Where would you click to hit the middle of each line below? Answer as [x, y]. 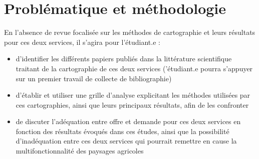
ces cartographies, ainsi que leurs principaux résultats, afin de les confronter [132, 104]
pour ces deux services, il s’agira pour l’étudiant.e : [82, 42]
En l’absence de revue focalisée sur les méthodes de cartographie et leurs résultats [130, 32]
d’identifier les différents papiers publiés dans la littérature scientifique [124, 59]
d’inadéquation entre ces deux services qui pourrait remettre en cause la [126, 141]
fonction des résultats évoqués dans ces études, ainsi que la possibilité [122, 131]
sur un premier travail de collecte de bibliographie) [94, 78]
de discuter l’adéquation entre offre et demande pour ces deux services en [128, 121]
